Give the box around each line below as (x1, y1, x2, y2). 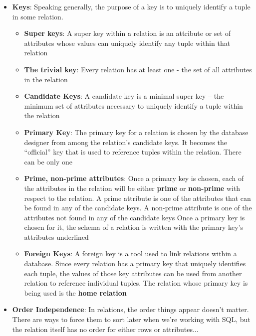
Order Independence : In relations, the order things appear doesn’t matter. (12, 304, 249, 315)
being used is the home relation (24, 287, 127, 298)
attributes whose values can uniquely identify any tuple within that (24, 37, 231, 48)
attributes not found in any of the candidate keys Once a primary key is (24, 212, 245, 222)
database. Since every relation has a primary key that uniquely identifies (24, 258, 246, 269)
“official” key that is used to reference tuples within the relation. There (24, 147, 242, 157)
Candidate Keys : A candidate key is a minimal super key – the (24, 91, 224, 101)
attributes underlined (24, 231, 89, 242)
